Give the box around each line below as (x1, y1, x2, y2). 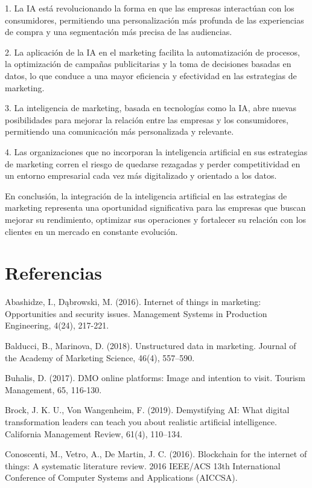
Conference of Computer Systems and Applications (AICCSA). (5, 471, 238, 484)
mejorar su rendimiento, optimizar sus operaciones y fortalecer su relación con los (5, 213, 306, 225)
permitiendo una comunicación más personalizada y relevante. (5, 125, 234, 138)
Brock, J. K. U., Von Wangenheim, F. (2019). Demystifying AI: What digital (5, 403, 290, 416)
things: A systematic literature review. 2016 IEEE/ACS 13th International (5, 459, 281, 472)
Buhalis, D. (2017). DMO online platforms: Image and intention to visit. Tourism (5, 371, 306, 384)
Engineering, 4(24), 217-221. (5, 319, 109, 332)
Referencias (5, 260, 103, 285)
